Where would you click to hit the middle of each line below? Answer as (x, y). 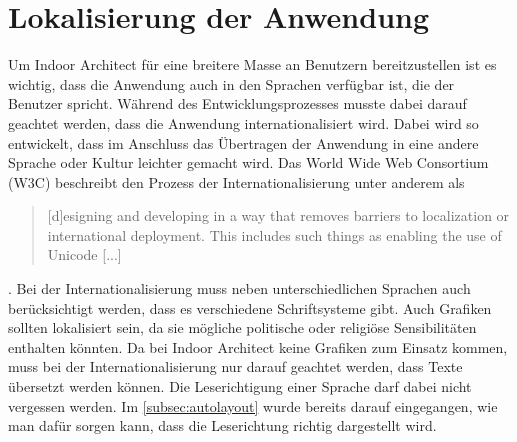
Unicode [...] (84, 254)
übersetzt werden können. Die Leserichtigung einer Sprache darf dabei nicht (240, 386)
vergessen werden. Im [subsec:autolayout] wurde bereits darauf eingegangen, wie (253, 405)
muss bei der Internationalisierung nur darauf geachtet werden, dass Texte (235, 366)
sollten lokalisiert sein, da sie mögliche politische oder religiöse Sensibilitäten (242, 327)
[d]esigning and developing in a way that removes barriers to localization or (278, 215)
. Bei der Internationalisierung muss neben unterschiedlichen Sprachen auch (239, 288)
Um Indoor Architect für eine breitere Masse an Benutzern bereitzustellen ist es (252, 64)
